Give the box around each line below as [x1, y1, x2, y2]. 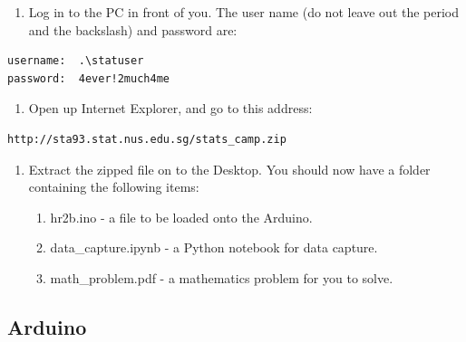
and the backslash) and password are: [28, 20, 238, 39]
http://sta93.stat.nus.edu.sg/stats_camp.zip [7, 132, 286, 146]
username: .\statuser [7, 54, 144, 68]
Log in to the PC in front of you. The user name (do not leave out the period [28, 3, 460, 21]
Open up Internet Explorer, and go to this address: [28, 99, 313, 118]
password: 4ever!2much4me [7, 71, 170, 85]
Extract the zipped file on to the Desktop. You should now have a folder [28, 159, 431, 178]
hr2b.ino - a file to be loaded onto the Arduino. [50, 207, 313, 226]
